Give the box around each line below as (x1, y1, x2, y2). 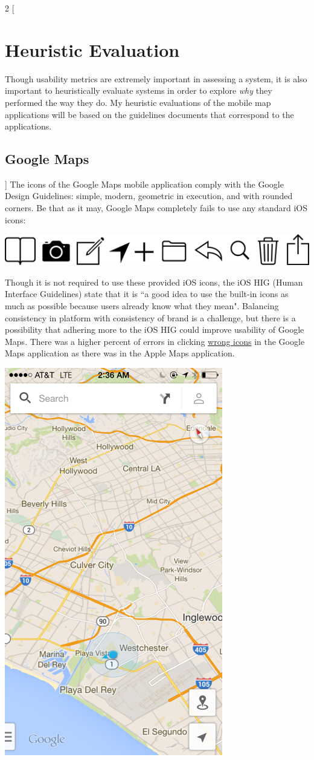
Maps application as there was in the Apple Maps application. (5, 347, 235, 359)
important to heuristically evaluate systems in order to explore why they (5, 84, 272, 97)
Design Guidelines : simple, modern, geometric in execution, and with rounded (5, 189, 293, 202)
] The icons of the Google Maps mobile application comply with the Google (5, 177, 284, 190)
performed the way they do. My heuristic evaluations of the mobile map (5, 96, 271, 108)
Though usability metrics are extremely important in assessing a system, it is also (5, 72, 307, 85)
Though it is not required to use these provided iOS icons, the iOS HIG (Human (5, 275, 303, 288)
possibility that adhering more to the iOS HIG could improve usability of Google (5, 323, 304, 336)
